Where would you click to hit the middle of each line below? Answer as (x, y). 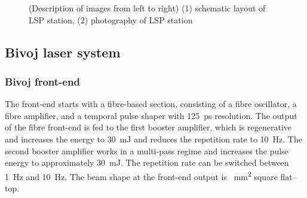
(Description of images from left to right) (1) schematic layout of (147, 8)
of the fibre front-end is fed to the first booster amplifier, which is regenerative (148, 127)
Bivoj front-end (42, 81)
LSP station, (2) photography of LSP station (111, 19)
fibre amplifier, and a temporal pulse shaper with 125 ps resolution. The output (151, 115)
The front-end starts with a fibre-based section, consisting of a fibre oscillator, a (151, 104)
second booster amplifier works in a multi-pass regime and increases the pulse (147, 150)
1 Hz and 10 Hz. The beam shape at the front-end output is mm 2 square (141, 175)
